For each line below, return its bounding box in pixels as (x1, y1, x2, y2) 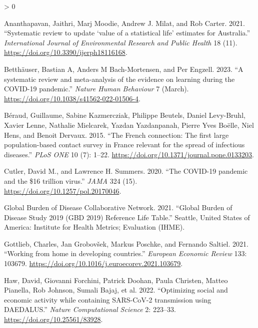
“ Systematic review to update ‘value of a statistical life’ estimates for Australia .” (4, 27, 250, 38)
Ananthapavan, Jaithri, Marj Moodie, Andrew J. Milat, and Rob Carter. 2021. (4, 17, 245, 28)
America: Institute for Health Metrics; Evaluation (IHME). (4, 222, 185, 232)
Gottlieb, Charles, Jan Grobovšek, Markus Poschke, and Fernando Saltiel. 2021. (4, 238, 248, 249)
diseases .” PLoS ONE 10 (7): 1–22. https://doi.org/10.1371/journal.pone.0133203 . (4, 149, 254, 159)
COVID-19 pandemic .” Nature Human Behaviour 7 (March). (4, 83, 189, 94)
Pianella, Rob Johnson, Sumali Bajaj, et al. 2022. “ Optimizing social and (4, 285, 228, 295)
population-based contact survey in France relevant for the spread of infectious (4, 139, 245, 150)
